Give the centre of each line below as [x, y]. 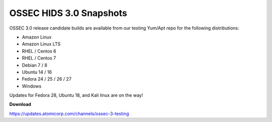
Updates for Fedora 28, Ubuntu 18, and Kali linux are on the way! [76, 95]
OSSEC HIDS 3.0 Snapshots [68, 13]
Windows [32, 86]
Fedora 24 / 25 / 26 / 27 [47, 79]
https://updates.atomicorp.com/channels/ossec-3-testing [69, 113]
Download [20, 104]
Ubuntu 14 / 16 [37, 72]
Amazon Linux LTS [41, 44]
